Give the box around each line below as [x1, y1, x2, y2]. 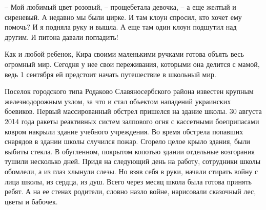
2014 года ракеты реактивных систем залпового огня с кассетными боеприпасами [5, 115, 259, 126]
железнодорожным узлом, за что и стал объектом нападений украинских [5, 96, 231, 106]
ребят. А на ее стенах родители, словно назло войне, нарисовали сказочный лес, [5, 186, 256, 197]
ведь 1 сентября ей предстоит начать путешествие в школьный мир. [5, 68, 216, 79]
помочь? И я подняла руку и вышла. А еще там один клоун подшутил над [5, 21, 237, 32]
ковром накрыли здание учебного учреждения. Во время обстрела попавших [5, 126, 243, 136]
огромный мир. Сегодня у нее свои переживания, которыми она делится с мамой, [5, 58, 260, 69]
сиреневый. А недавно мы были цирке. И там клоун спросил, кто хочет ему [5, 11, 242, 22]
